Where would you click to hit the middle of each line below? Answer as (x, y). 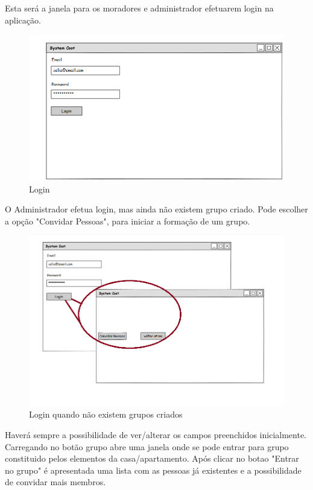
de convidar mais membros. (55, 482)
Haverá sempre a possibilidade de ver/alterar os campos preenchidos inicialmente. (156, 435)
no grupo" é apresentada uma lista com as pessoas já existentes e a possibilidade (153, 470)
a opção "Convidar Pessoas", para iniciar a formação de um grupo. (128, 221)
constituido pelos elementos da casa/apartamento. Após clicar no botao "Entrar (152, 458)
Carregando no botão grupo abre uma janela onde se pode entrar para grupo (147, 446)
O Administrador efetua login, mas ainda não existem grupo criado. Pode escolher (156, 209)
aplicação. (23, 20)
